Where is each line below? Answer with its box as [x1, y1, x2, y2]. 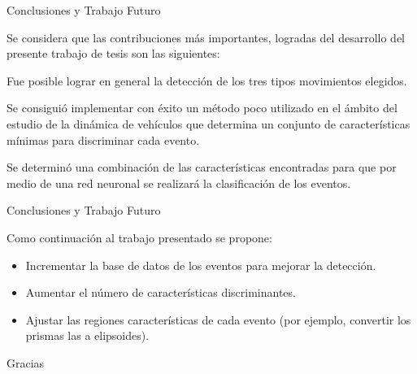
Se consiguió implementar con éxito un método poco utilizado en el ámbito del [7, 99, 397, 116]
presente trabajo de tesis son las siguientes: [7, 45, 220, 62]
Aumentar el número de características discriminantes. [25, 284, 296, 301]
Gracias [7, 354, 45, 371]
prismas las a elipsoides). [25, 327, 150, 344]
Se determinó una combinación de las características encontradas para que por [7, 159, 397, 176]
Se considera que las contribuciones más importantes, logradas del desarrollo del [7, 28, 405, 46]
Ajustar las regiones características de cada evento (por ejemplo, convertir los [25, 311, 411, 328]
